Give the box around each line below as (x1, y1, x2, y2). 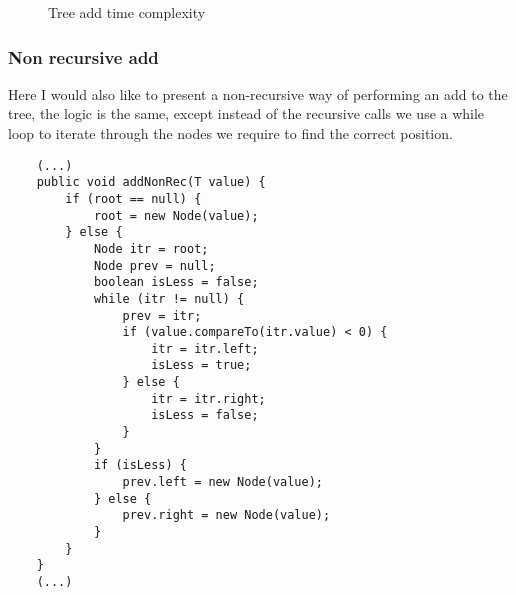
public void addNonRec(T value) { (36, 175, 266, 190)
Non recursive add (8, 44, 159, 69)
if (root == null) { (65, 191, 202, 206)
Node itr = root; (93, 241, 209, 256)
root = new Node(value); (93, 208, 259, 223)
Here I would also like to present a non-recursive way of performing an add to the (8, 83, 508, 104)
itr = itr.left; (151, 341, 259, 356)
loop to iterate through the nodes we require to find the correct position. (8, 123, 453, 143)
